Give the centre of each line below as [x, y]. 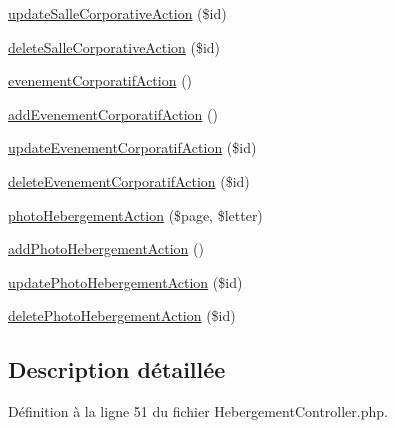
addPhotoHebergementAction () [106, 248]
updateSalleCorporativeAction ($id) [117, 13]
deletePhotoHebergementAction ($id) [122, 315]
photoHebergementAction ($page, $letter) [135, 214]
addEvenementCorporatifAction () [113, 113]
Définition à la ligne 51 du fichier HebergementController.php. [198, 411]
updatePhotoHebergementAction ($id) [125, 281]
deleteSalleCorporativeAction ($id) [114, 46]
